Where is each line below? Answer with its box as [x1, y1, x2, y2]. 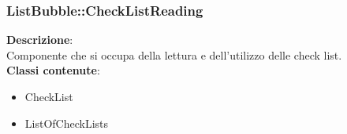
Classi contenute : [6, 62, 100, 78]
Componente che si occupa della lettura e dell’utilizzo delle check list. [6, 46, 342, 63]
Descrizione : [6, 31, 73, 48]
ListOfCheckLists [24, 114, 109, 131]
